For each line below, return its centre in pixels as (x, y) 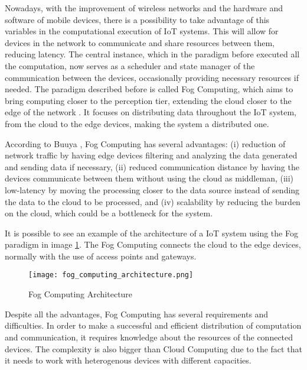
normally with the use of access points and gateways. (101, 256)
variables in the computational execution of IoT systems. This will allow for (142, 31)
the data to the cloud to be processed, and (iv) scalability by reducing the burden (153, 201)
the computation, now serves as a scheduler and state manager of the (130, 65)
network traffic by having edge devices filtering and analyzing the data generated (151, 155)
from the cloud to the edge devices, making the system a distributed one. (137, 123)
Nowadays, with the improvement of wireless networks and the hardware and (144, 8)
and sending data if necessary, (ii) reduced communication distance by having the (152, 166)
